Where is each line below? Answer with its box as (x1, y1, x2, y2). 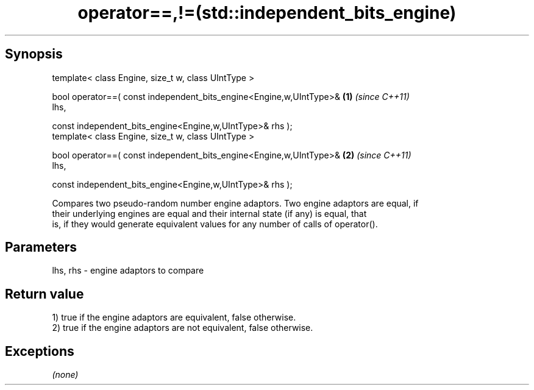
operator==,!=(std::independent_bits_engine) (77, 2, 457, 23)
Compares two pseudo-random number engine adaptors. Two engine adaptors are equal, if (52, 197, 419, 208)
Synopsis (5, 46, 63, 62)
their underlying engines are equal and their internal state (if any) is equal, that (52, 208, 367, 219)
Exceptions (5, 343, 74, 359)
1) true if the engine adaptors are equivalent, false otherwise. (52, 312, 296, 323)
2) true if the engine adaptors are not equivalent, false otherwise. (52, 322, 313, 333)
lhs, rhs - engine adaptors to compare (52, 265, 204, 276)
